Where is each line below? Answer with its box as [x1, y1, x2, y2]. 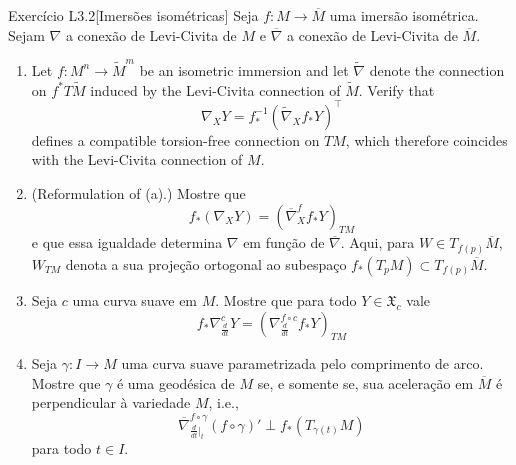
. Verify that [358, 79, 435, 100]
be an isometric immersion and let [139, 59, 349, 80]
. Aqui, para [340, 232, 415, 253]
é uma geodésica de [116, 372, 235, 393]
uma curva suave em [72, 289, 198, 310]
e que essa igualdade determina [31, 232, 223, 253]
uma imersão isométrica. [329, 5, 479, 25]
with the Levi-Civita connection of [31, 149, 243, 170]
